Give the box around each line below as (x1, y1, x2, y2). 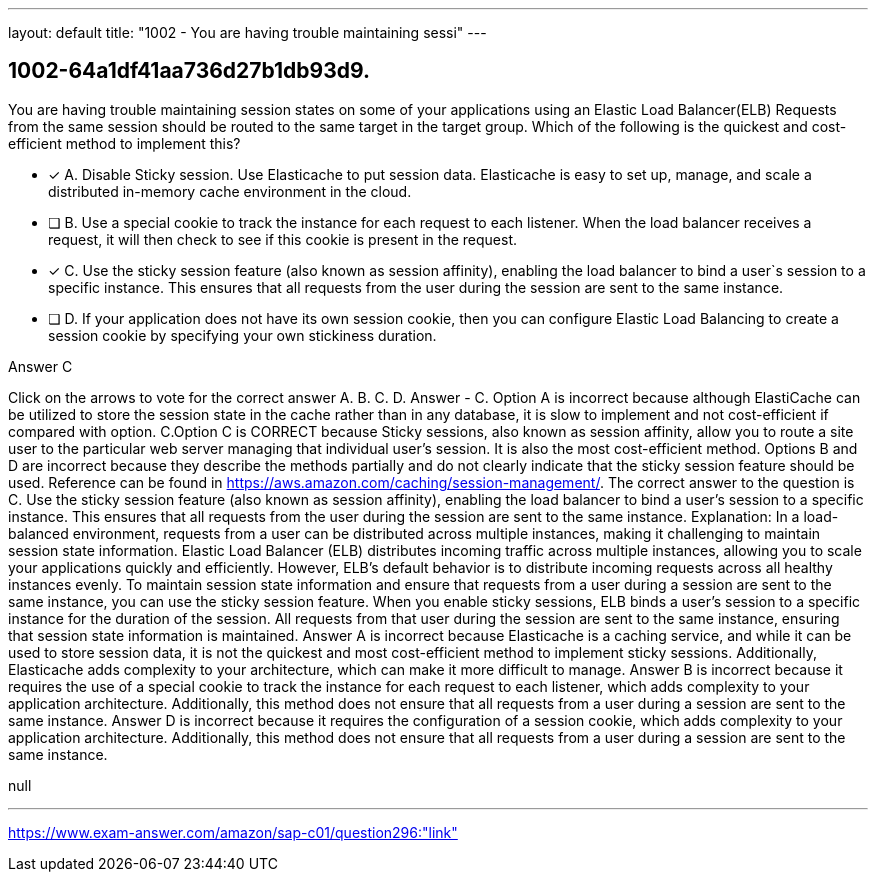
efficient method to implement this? (8, 134, 241, 152)
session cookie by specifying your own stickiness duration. (48, 326, 437, 344)
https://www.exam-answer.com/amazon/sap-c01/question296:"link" (8, 823, 458, 841)
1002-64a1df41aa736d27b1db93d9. (8, 58, 371, 84)
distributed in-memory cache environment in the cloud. (48, 182, 412, 200)
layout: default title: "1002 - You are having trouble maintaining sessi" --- (8, 24, 487, 41)
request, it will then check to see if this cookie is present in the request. (48, 230, 517, 248)
